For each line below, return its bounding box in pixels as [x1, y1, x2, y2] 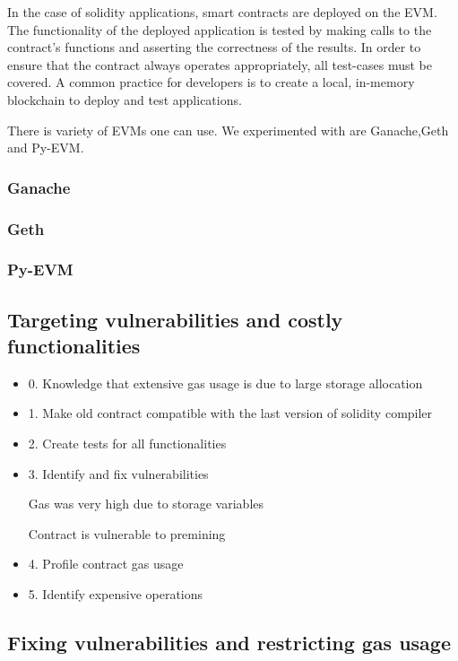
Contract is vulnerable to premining [28, 524, 226, 543]
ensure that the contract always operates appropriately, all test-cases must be [7, 55, 432, 74]
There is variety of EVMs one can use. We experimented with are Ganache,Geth [7, 120, 449, 139]
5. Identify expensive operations [28, 585, 203, 604]
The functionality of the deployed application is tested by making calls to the [7, 20, 432, 39]
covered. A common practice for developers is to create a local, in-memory [7, 73, 415, 91]
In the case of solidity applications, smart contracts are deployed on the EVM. [7, 3, 437, 21]
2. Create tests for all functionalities [28, 434, 227, 453]
